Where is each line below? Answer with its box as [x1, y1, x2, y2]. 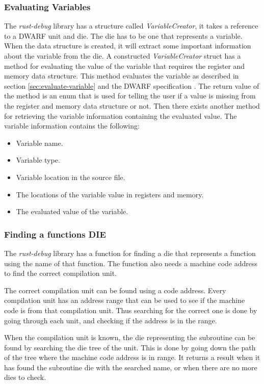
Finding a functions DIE [4, 227, 106, 240]
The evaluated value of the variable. [16, 206, 128, 217]
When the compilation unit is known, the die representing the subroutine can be [4, 332, 255, 343]
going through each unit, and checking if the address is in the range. [4, 315, 217, 325]
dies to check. [4, 372, 46, 382]
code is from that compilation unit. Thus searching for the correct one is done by [4, 304, 257, 315]
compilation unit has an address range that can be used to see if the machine [4, 295, 245, 305]
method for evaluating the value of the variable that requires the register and [4, 60, 245, 71]
